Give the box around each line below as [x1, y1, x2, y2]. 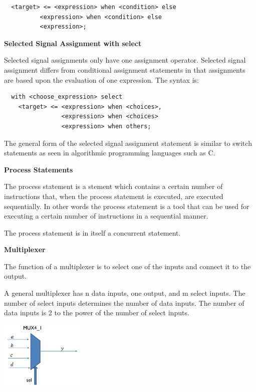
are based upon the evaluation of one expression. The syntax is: [4, 74, 199, 85]
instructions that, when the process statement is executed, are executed [4, 190, 223, 201]
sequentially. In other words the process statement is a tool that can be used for [4, 201, 249, 211]
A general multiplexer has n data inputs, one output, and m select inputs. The [4, 288, 245, 298]
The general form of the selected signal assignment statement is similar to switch [4, 137, 252, 148]
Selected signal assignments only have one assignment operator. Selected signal [4, 55, 246, 65]
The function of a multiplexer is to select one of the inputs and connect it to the [4, 261, 251, 271]
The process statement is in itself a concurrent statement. [4, 227, 181, 238]
